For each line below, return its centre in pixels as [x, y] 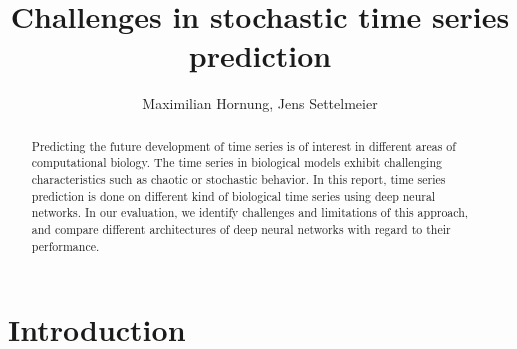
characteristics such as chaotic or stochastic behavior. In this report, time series [238, 179]
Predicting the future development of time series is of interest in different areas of [243, 145]
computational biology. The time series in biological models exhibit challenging [236, 162]
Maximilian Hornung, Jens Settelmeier [260, 103]
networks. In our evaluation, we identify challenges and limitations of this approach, [250, 212]
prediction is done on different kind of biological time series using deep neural [233, 195]
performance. [65, 245]
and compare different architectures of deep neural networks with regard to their [241, 228]
